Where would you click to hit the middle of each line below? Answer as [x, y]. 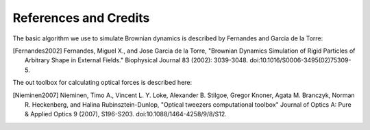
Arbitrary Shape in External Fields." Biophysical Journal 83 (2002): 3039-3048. [137, 60]
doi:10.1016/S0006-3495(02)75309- [300, 60]
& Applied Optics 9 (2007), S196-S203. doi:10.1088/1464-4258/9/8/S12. [126, 114]
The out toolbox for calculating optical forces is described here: [102, 83]
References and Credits [81, 18]
